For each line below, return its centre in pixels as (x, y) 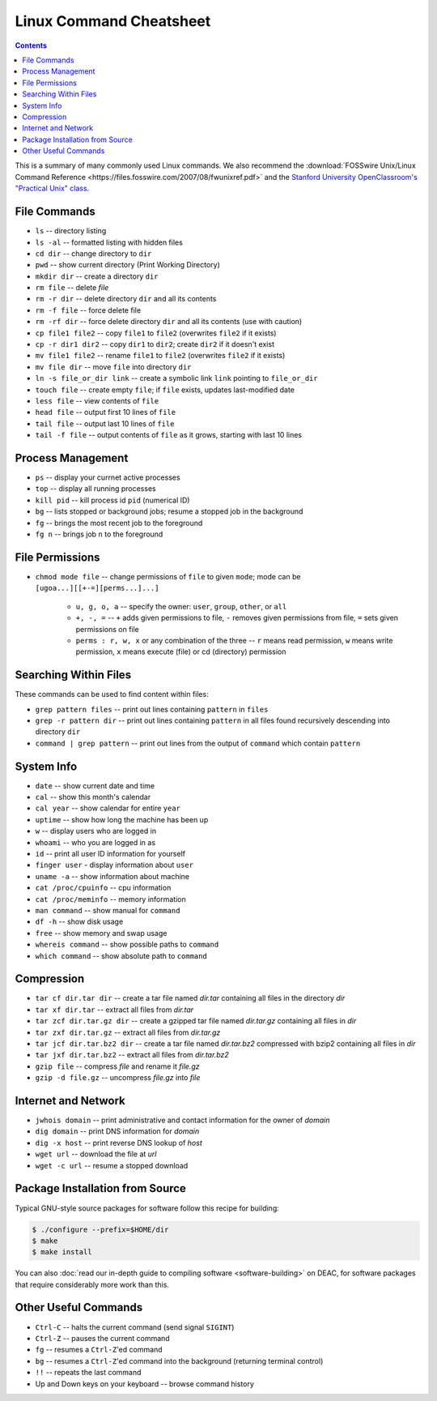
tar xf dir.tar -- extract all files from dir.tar (115, 1010)
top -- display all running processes (96, 489)
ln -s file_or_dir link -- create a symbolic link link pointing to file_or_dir (177, 378)
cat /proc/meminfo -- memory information (110, 899)
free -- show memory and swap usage (101, 933)
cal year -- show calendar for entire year (108, 808)
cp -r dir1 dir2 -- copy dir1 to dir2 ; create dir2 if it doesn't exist (155, 344)
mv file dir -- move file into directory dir (113, 367)
